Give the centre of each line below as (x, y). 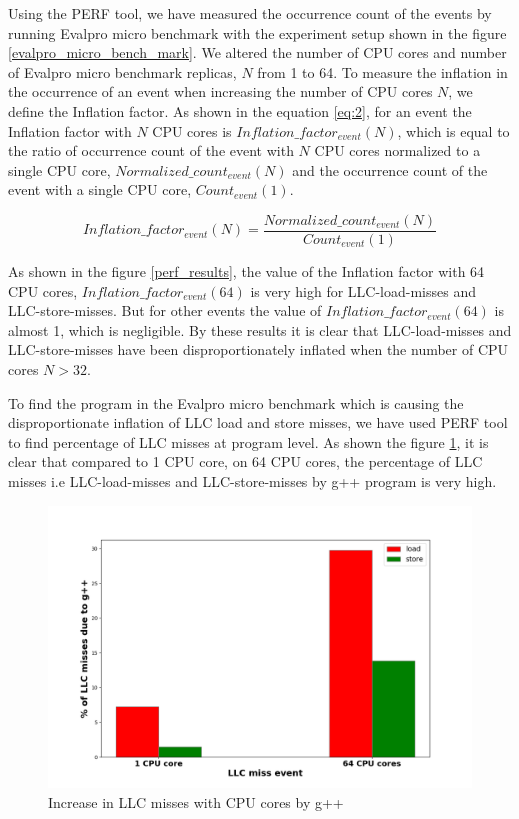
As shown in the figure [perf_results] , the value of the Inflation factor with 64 (246, 271)
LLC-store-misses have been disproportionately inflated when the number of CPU (258, 349)
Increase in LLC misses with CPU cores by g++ (196, 801)
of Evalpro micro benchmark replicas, (122, 71)
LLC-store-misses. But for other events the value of (165, 310)
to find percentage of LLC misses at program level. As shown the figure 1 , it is (248, 441)
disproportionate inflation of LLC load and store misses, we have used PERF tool (258, 422)
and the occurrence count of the (390, 169)
